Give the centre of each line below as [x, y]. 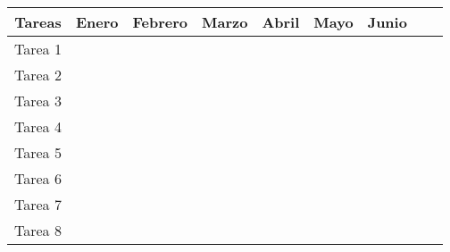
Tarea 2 [38, 75]
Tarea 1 [38, 49]
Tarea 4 [38, 126]
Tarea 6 [38, 178]
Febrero [160, 22]
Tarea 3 [38, 101]
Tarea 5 [38, 152]
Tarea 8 [38, 230]
